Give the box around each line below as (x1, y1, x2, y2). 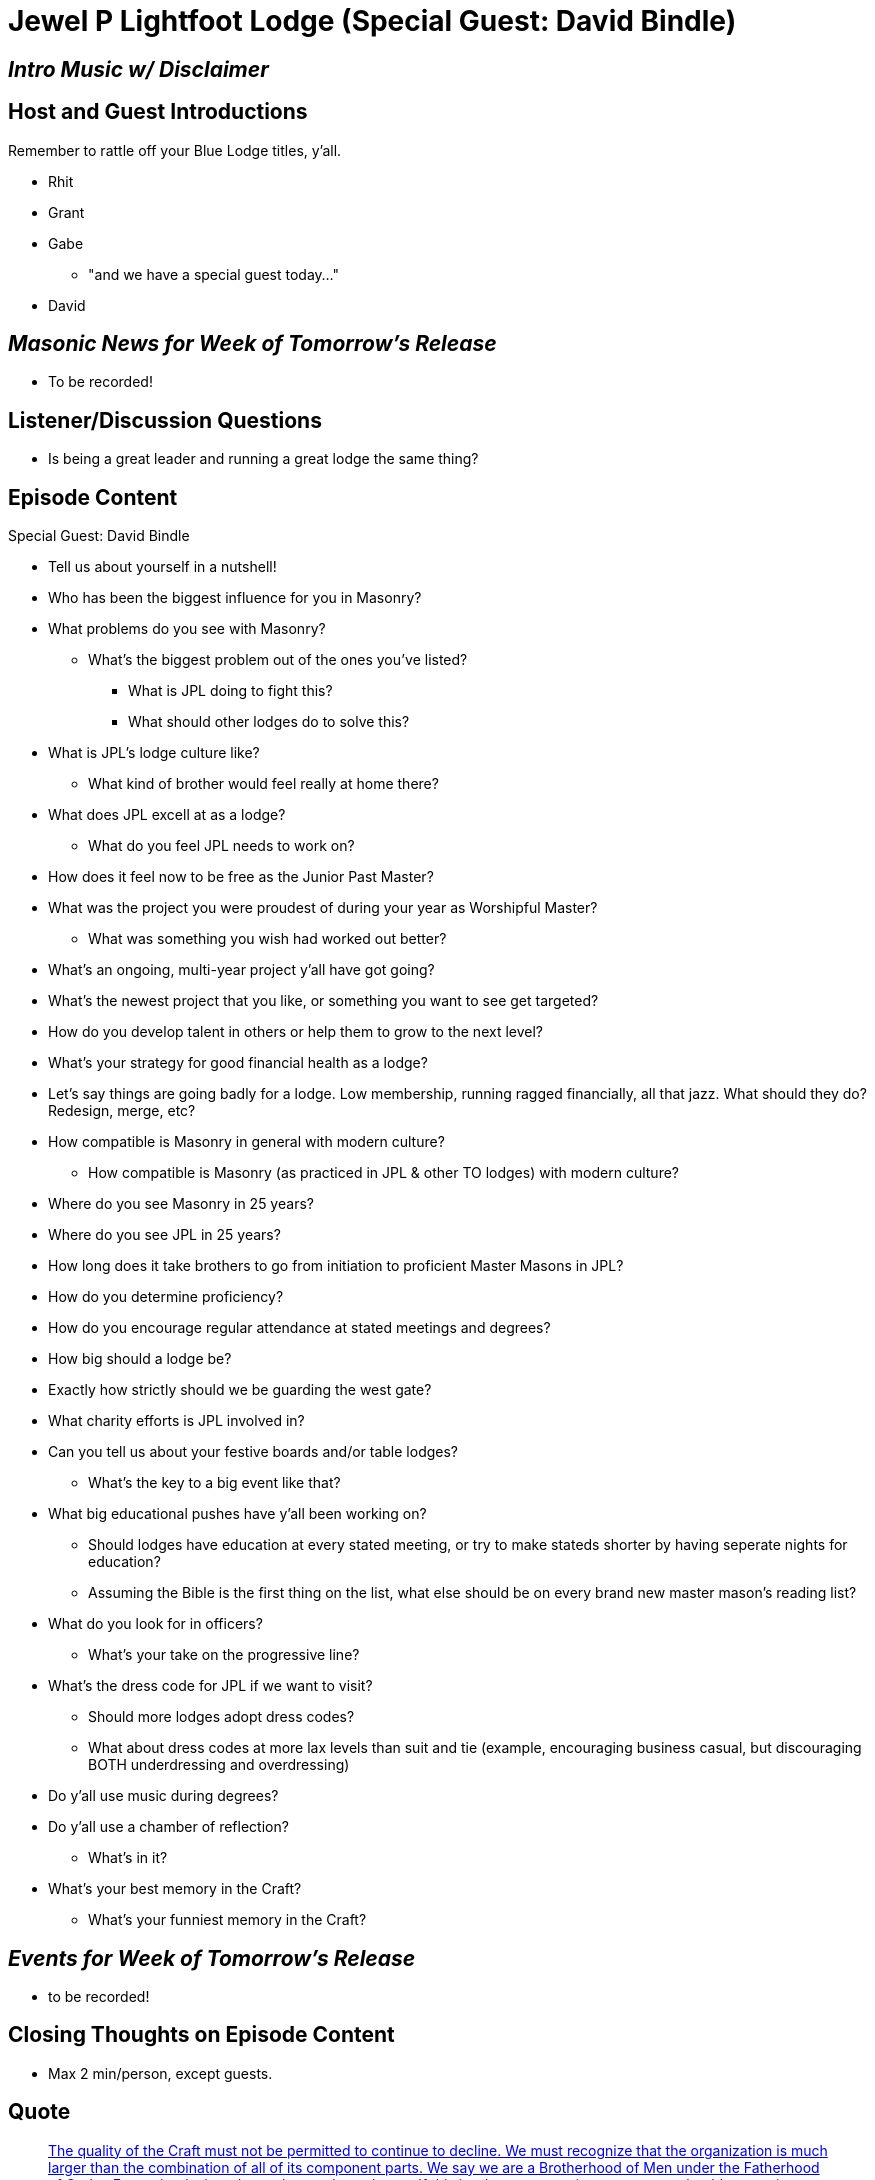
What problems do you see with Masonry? (48, 620, 326, 638)
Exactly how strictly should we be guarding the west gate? (48, 1381, 432, 1399)
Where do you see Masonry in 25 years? (48, 1195, 314, 1213)
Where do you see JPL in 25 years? (48, 1226, 281, 1244)
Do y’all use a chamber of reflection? (48, 1818, 289, 1836)
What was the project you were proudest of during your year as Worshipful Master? (48, 899, 598, 917)
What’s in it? (88, 1849, 168, 1867)
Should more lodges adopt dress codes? (88, 1708, 355, 1726)
